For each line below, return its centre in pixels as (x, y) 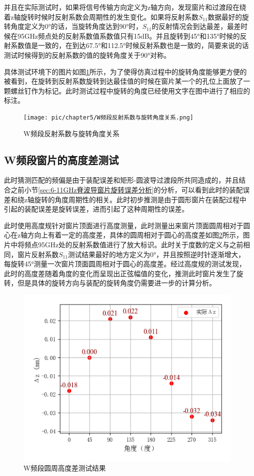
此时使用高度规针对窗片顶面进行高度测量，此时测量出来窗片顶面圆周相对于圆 (127, 225)
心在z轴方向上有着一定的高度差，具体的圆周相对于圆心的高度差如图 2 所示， (124, 235)
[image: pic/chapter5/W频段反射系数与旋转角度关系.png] (108, 117)
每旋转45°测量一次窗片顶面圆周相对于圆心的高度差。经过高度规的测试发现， (125, 264)
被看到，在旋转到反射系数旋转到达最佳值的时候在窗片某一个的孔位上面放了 (124, 81)
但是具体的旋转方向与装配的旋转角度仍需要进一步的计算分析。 (116, 283)
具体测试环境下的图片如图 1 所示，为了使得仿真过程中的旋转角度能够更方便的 (125, 71)
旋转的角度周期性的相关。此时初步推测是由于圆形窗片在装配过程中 (140, 199)
